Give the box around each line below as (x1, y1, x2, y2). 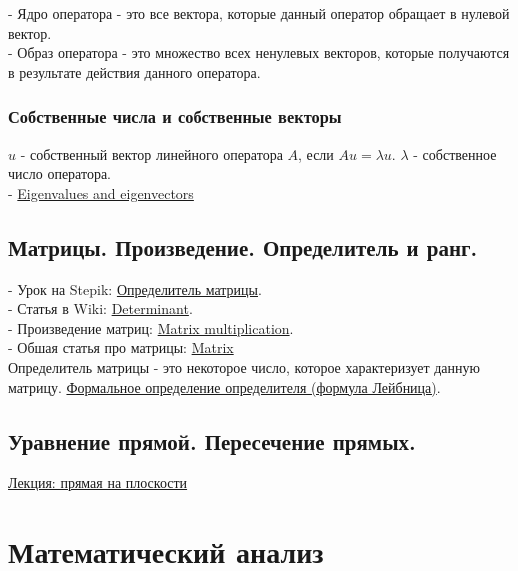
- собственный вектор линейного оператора (20, 143, 283, 164)
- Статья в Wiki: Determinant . (8, 298, 193, 319)
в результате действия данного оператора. (8, 61, 261, 82)
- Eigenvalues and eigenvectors (8, 182, 194, 203)
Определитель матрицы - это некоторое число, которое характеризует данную (8, 356, 480, 377)
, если (298, 143, 334, 164)
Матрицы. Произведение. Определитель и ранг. (8, 231, 478, 262)
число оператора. (8, 163, 111, 184)
